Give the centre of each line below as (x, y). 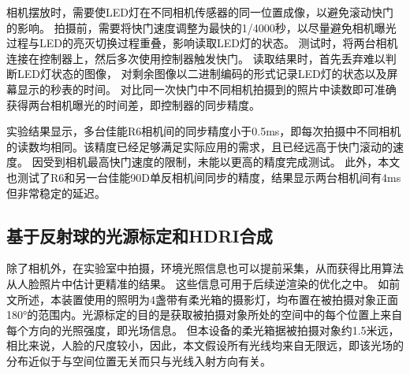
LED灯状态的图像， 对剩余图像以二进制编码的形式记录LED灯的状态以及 (202, 74)
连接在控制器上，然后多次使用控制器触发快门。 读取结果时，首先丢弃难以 (196, 58)
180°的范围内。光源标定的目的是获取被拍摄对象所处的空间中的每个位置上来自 (205, 315)
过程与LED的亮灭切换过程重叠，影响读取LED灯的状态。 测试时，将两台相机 (202, 43)
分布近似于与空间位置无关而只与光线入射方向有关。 (139, 360)
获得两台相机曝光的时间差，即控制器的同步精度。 (133, 104)
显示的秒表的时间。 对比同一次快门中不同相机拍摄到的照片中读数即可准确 (207, 89)
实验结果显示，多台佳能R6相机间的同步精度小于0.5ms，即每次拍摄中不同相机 (204, 131)
